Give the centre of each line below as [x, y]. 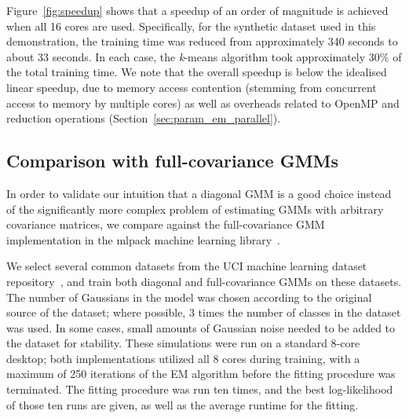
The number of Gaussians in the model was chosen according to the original [189, 297]
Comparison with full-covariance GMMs [173, 161]
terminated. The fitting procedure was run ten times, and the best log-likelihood [200, 389]
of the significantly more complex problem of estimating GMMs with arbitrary [195, 209]
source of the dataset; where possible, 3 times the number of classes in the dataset [204, 312]
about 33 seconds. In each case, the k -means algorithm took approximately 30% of [204, 56]
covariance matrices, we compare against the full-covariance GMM [166, 224]
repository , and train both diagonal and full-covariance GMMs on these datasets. [204, 281]
